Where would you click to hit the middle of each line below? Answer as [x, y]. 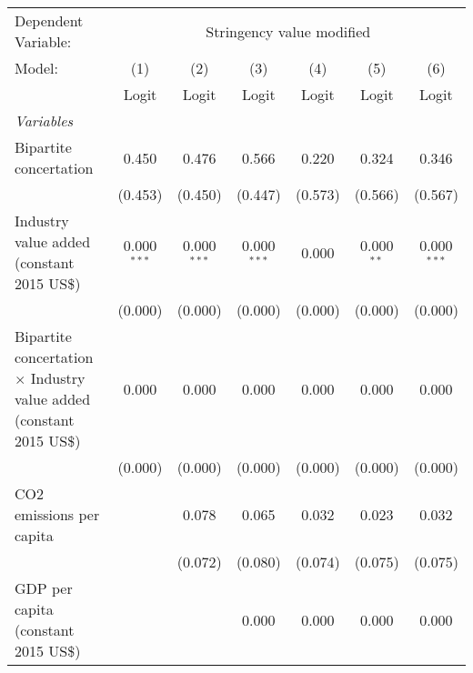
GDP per [44, 588]
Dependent [49, 20]
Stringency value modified [288, 31]
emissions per [57, 514]
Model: [37, 68]
